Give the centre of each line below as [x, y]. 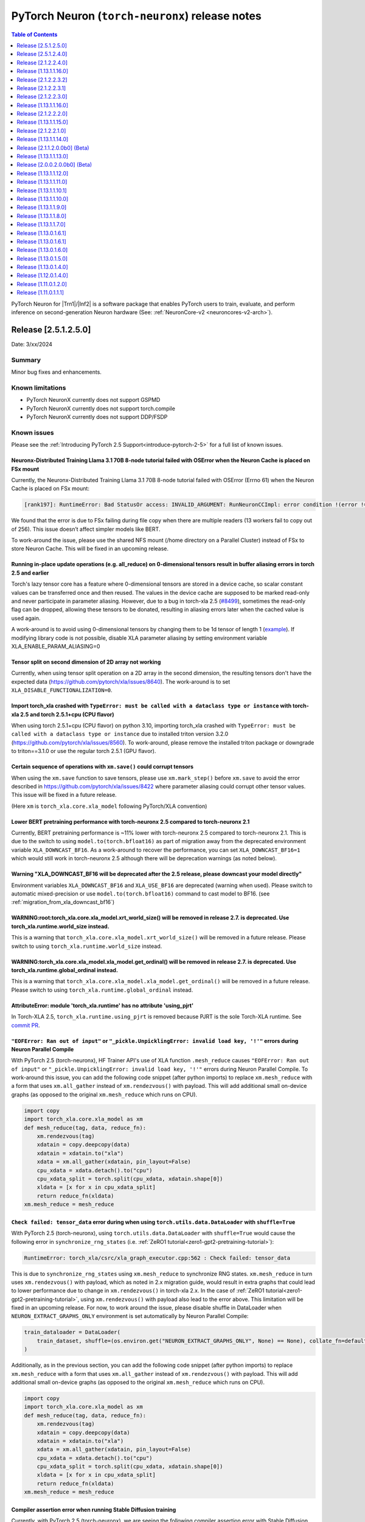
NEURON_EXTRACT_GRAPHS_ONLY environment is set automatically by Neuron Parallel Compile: [130, 1316]
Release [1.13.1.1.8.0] [42, 216]
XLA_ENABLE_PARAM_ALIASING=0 [56, 646]
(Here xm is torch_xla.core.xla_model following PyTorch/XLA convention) [109, 806]
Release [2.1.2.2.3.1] [41, 88]
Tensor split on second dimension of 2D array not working [86, 662]
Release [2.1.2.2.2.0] [42, 114]
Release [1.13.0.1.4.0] [42, 267]
